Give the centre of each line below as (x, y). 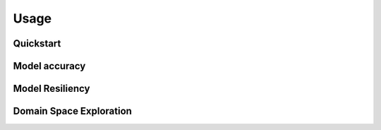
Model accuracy (49, 66)
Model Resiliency (52, 89)
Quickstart (37, 43)
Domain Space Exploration (72, 111)
